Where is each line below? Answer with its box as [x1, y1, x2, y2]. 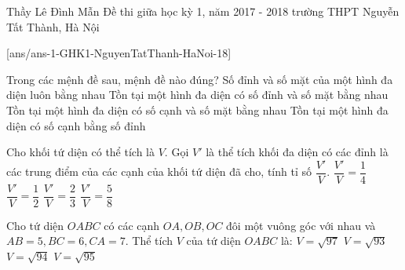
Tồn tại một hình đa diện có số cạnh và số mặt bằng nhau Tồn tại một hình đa [6, 101, 389, 118]
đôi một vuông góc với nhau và [226, 217, 376, 233]
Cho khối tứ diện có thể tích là [6, 144, 155, 160]
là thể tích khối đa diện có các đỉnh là [206, 144, 389, 160]
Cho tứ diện [6, 217, 64, 233]
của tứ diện [186, 232, 241, 249]
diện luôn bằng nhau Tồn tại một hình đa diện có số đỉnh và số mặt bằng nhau [6, 86, 389, 103]
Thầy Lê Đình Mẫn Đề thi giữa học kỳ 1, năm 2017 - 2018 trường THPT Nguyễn [6, 3, 400, 19]
